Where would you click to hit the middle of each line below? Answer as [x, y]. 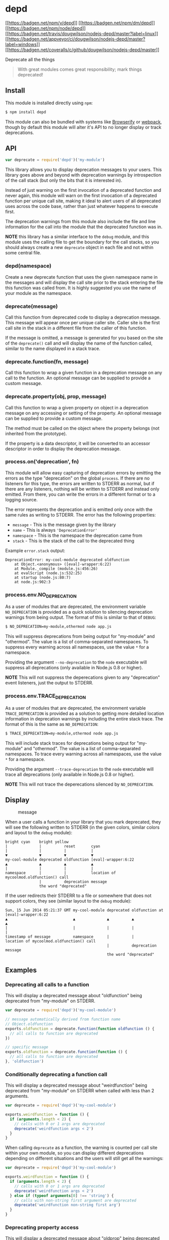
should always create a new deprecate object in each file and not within [79, 247]
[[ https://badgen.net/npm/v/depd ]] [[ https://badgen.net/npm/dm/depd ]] [80, 23]
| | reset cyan [53, 846]
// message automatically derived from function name [63, 1019]
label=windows [21, 44]
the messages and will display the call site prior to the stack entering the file [84, 282]
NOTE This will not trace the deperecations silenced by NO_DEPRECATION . [79, 784]
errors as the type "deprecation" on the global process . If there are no [77, 478]
